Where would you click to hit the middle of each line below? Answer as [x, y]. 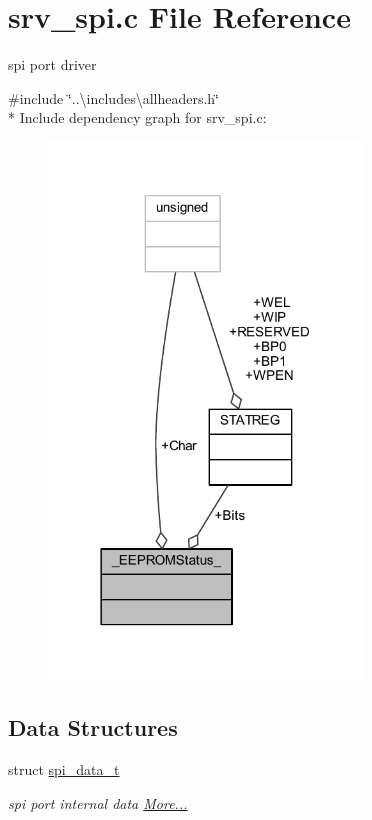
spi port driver [52, 64]
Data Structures [93, 727]
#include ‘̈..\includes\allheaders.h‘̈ [114, 97]
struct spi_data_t [64, 769]
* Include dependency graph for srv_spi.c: [137, 117]
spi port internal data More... [98, 802]
